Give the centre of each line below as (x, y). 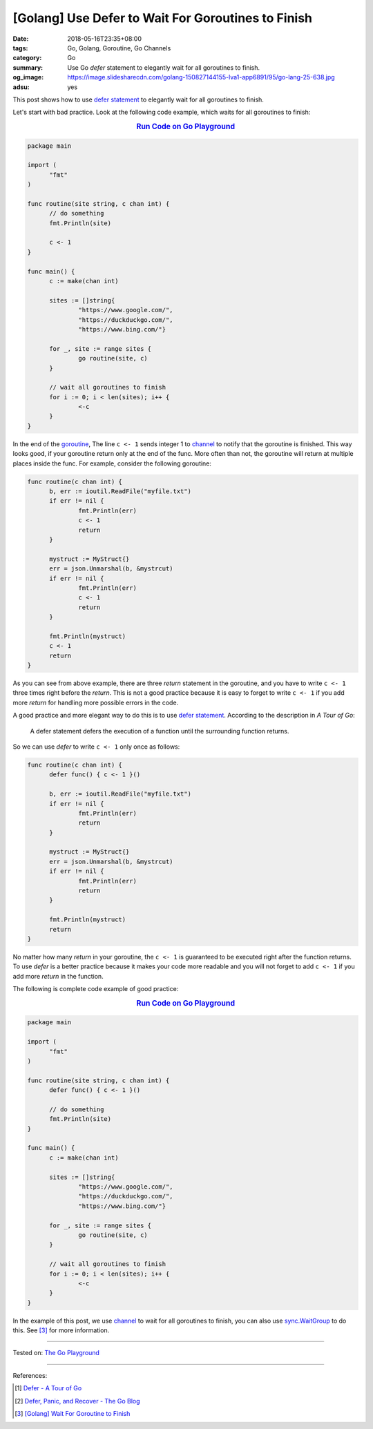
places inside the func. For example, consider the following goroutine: (112, 463)
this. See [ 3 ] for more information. (61, 1330)
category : (27, 58)
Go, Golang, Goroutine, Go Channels (119, 48)
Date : (21, 39)
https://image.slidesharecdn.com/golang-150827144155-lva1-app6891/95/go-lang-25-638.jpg (201, 77)
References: (30, 1375)
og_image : (28, 77)
